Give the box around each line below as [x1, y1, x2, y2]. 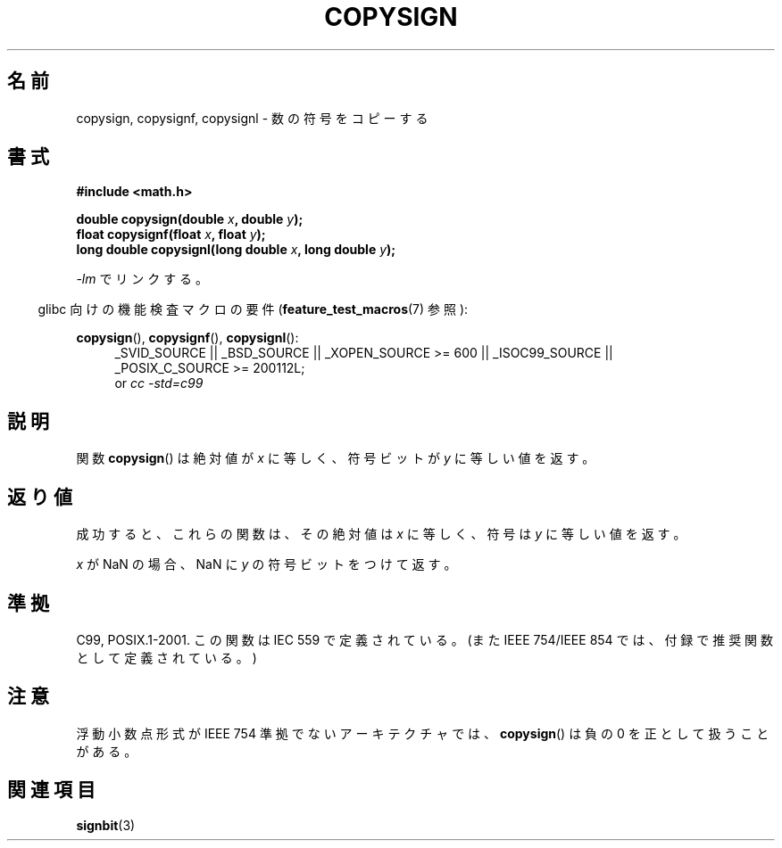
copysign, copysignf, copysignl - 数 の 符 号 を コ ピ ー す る [76, 110, 428, 126]
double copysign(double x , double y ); [76, 211, 304, 227]
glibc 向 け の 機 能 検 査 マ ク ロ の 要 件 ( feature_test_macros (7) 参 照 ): [37, 301, 469, 317]
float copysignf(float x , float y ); [76, 226, 266, 243]
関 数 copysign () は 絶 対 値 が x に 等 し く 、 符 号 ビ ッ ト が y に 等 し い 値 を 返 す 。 [76, 450, 595, 466]
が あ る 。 [76, 743, 137, 759]
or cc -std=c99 [114, 375, 204, 391]
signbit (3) [76, 817, 136, 833]
